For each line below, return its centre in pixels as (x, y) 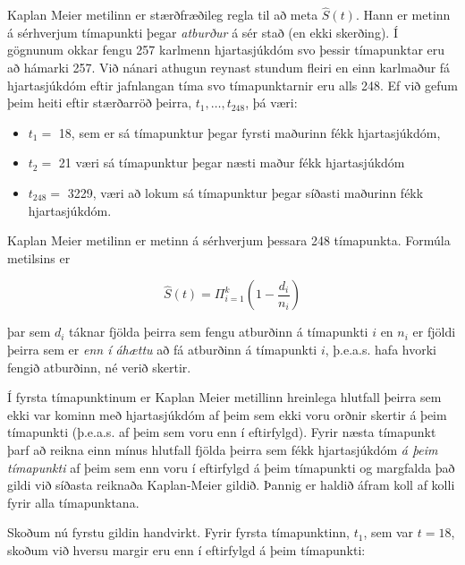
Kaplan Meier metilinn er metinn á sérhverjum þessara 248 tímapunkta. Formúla (229, 240)
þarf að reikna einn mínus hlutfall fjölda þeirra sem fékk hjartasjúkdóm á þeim (223, 449)
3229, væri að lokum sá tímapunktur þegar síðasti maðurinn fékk (245, 192)
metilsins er (39, 257)
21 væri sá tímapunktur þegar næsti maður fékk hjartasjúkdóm (232, 163)
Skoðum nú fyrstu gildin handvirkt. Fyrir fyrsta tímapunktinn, (178, 532)
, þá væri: (271, 103)
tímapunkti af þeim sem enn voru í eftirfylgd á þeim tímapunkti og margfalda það (231, 467)
